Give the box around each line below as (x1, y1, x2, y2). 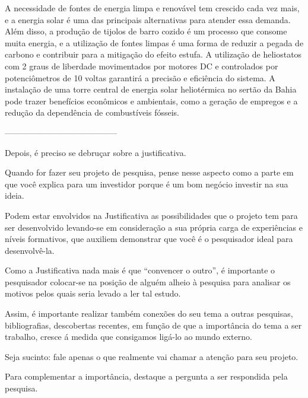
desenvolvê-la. (5, 244, 55, 256)
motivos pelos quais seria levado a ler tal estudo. (5, 287, 181, 300)
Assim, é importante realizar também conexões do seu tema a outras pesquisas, (5, 307, 293, 320)
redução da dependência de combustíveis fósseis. (5, 106, 180, 119)
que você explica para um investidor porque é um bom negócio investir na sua (5, 177, 288, 190)
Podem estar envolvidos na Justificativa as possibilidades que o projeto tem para (5, 209, 298, 221)
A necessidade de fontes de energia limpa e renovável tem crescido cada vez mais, (5, 2, 300, 14)
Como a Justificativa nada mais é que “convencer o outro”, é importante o (5, 264, 275, 276)
